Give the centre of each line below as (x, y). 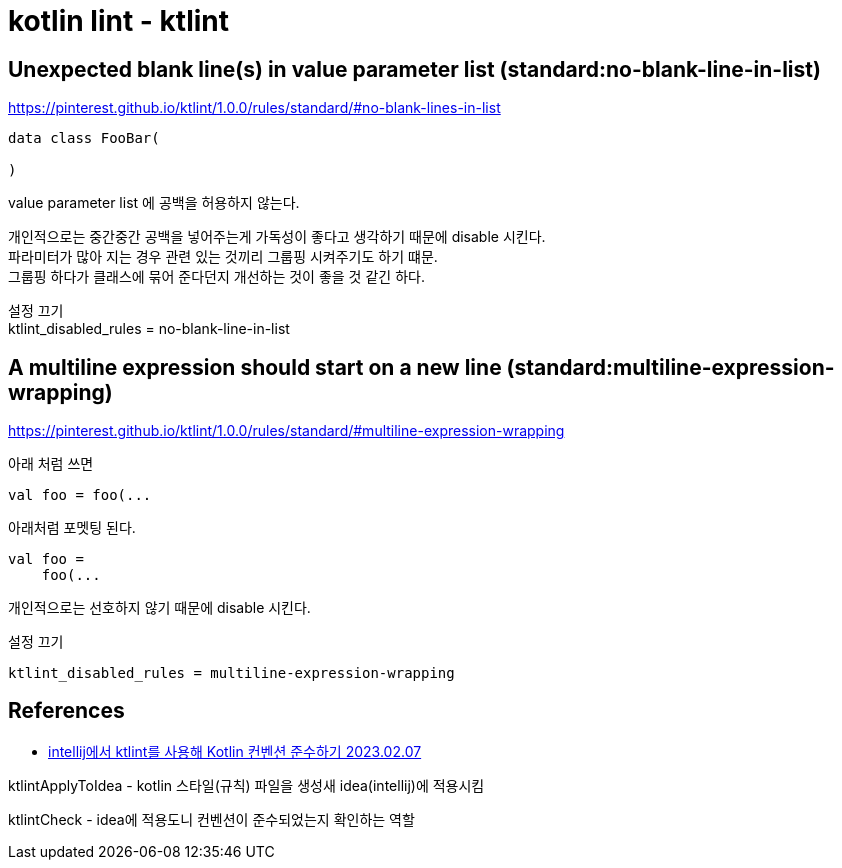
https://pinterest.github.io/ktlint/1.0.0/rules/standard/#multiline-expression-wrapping (286, 431)
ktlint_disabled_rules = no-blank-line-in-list (149, 329)
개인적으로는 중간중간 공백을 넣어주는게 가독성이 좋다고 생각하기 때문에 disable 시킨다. (277, 237)
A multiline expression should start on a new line (255, 367)
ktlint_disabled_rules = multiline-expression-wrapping (231, 673)
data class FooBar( (84, 138)
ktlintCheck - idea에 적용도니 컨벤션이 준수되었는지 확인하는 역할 (211, 819)
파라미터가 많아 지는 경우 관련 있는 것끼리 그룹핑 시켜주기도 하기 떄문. (223, 257)
